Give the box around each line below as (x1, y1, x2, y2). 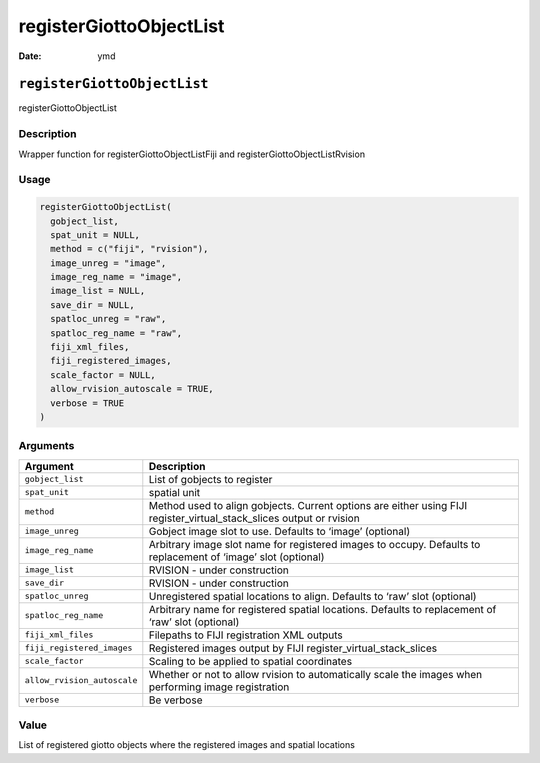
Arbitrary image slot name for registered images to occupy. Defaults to (148, 537, 481, 551)
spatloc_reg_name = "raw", (50, 327, 183, 339)
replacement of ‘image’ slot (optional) (148, 550, 325, 564)
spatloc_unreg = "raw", (50, 313, 167, 325)
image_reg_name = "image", (50, 271, 183, 283)
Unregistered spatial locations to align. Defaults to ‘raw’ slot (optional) (148, 589, 477, 603)
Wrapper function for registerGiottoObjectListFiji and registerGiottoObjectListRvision (18, 148, 365, 160)
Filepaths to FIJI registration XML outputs (148, 628, 344, 642)
